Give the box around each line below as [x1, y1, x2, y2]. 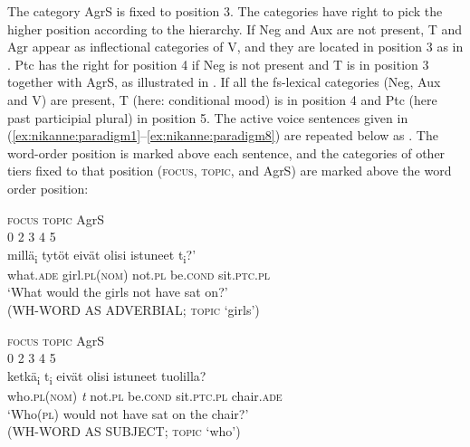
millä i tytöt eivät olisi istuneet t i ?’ [7, 244, 197, 266]
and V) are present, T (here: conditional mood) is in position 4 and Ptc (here [7, 90, 437, 109]
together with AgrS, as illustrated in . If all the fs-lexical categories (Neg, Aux [7, 72, 441, 91]
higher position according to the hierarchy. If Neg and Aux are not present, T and [7, 19, 463, 38]
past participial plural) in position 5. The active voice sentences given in [7, 108, 408, 127]
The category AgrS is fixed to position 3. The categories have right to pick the [7, 2, 443, 20]
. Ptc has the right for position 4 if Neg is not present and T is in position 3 [7, 54, 429, 73]
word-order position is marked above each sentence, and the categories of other [7, 143, 446, 162]
